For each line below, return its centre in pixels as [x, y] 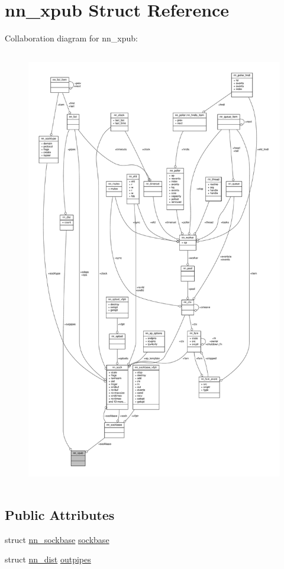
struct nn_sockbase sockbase [57, 539]
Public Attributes [60, 515]
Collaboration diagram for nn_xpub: [71, 38]
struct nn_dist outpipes [48, 559]
